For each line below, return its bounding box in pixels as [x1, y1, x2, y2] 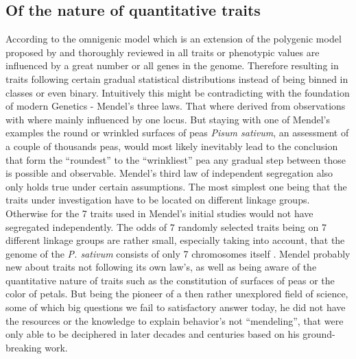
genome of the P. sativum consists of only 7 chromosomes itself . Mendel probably [5, 246, 351, 260]
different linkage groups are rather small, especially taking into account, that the [5, 233, 345, 247]
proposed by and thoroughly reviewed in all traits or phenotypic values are [5, 45, 320, 59]
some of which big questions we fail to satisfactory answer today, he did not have [5, 300, 346, 314]
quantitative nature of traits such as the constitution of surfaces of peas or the [5, 273, 335, 287]
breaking [5, 340, 42, 354]
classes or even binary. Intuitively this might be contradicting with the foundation [5, 85, 350, 99]
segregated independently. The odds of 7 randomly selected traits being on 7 [5, 219, 327, 234]
